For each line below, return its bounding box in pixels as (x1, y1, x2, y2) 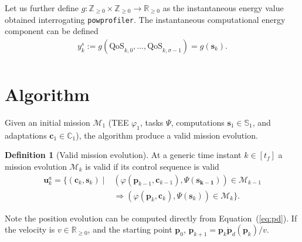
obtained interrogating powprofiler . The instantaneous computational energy (5, 13, 286, 25)
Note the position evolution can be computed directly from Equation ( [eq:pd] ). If (5, 211, 297, 224)
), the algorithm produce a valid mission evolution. (76, 129, 258, 141)
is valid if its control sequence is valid (85, 160, 219, 173)
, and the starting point (87, 223, 172, 236)
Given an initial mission (5, 116, 90, 129)
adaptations (5, 129, 47, 141)
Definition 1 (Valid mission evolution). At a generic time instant (5, 149, 242, 161)
